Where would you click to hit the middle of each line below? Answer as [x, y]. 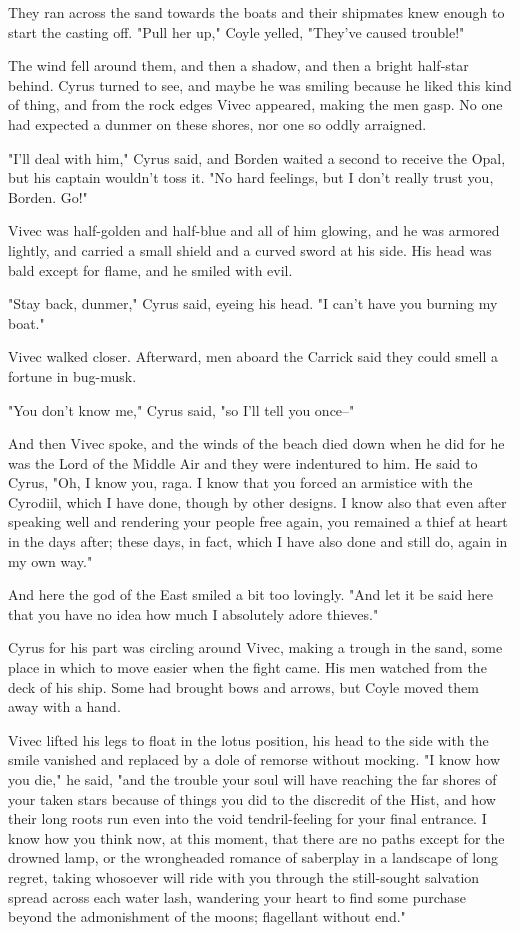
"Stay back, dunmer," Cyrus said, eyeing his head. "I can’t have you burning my [253, 303]
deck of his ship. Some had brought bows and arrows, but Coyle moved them [243, 686]
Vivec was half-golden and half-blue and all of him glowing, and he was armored [254, 230]
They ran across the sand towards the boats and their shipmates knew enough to [256, 12]
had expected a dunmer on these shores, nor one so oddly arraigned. [217, 123]
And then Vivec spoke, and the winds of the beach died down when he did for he [256, 443]
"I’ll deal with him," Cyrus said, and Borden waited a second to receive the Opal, [257, 157]
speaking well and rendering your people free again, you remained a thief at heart [258, 521]
